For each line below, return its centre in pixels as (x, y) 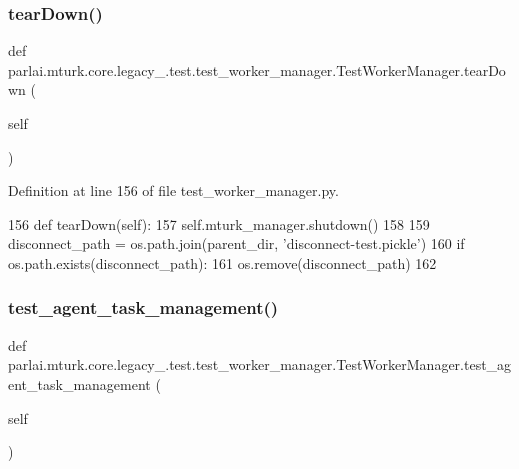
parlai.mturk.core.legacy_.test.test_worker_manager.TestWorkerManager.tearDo (257, 69)
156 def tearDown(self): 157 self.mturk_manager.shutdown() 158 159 (219, 223)
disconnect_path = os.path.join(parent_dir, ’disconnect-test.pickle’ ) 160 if (236, 243)
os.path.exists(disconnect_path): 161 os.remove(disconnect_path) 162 (222, 262)
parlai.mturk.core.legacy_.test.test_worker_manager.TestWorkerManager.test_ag (260, 364)
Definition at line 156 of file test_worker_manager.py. (173, 190)
